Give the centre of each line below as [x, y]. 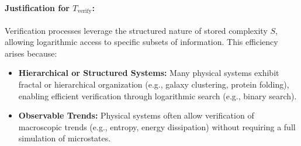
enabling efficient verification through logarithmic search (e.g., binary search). [158, 95]
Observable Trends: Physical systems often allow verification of [136, 115]
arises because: [31, 53]
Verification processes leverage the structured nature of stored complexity [136, 30]
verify [84, 11]
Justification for [37, 7]
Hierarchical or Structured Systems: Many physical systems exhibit [149, 73]
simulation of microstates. [65, 138]
